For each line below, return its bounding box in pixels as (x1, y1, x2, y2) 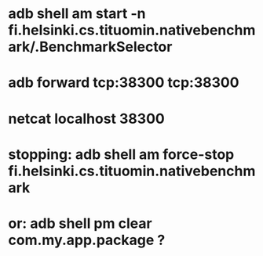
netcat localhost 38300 (8, 110, 165, 128)
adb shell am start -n (8, 5, 146, 23)
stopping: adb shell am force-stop (8, 146, 235, 163)
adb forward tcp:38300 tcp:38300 (8, 74, 239, 92)
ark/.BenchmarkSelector (8, 38, 173, 56)
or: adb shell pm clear (8, 215, 152, 232)
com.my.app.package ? (8, 231, 166, 249)
